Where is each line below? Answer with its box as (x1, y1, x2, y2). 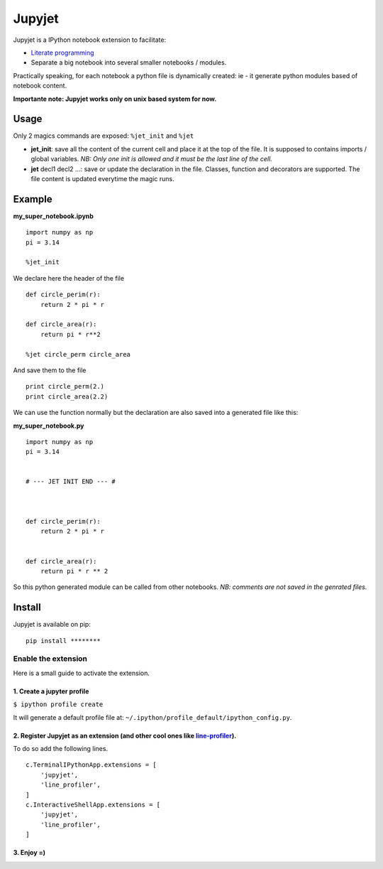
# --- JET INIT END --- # (26, 477, 116, 486)
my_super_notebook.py (13, 421, 84, 430)
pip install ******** (26, 637, 101, 644)
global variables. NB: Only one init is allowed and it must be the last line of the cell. (30, 155, 272, 163)
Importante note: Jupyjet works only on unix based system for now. (13, 95, 217, 103)
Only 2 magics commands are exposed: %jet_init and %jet (13, 131, 194, 140)
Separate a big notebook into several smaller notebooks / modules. (30, 58, 227, 67)
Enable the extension (13, 654, 88, 664)
